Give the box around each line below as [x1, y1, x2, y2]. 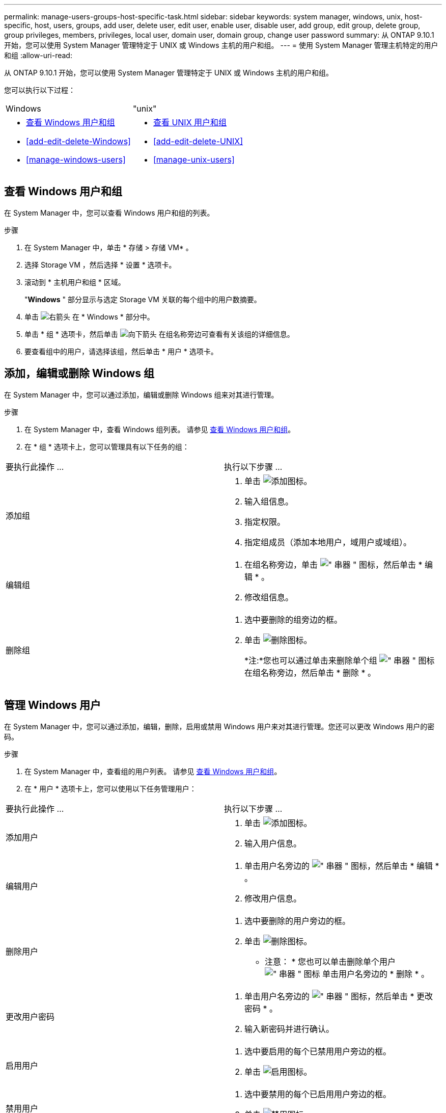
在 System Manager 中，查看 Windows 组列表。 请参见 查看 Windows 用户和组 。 [24, 425, 295, 434]
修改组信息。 [244, 592, 294, 602]
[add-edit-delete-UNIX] [153, 136, 243, 146]
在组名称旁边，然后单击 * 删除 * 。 [244, 667, 376, 678]
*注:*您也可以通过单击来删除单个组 [244, 655, 377, 666]
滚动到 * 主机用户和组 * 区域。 [24, 277, 125, 286]
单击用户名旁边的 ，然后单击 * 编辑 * [244, 860, 439, 871]
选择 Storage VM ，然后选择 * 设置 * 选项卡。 [24, 260, 176, 269]
